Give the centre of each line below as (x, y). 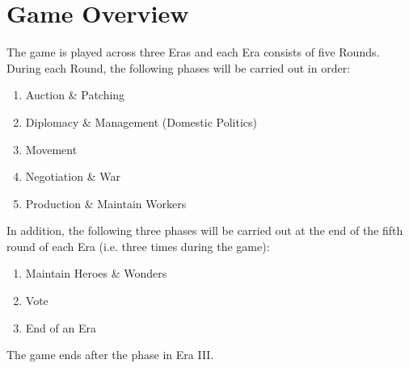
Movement (51, 149)
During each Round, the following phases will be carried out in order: (179, 67)
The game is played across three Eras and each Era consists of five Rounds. (193, 52)
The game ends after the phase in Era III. (110, 355)
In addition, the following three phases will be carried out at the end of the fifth (205, 230)
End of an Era (61, 327)
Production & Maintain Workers (106, 203)
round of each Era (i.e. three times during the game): (138, 246)
